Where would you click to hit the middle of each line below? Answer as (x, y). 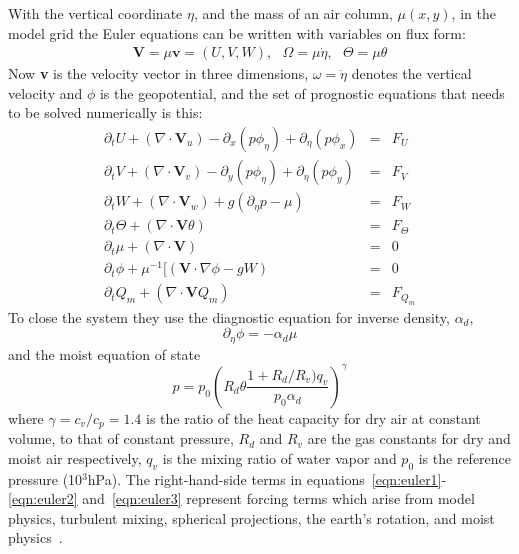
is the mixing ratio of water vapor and (279, 457)
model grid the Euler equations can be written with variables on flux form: (237, 32)
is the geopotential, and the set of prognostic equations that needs (302, 92)
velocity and (45, 92)
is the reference (465, 457)
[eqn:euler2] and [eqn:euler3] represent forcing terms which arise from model (241, 498)
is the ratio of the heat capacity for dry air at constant (313, 417)
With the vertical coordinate (95, 13)
